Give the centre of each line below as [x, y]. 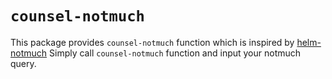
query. [23, 63]
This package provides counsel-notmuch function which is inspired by [152, 42]
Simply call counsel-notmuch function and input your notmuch [175, 53]
